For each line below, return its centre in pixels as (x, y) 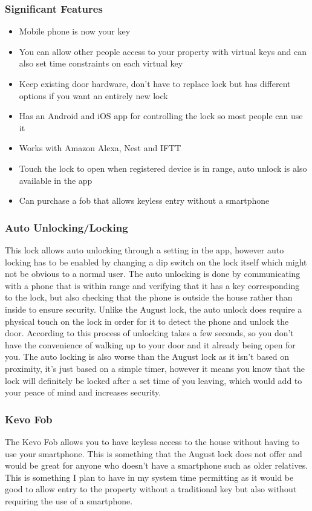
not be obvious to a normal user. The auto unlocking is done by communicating (153, 274)
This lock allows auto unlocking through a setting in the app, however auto (145, 249)
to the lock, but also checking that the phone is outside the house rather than (149, 297)
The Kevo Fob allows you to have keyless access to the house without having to (152, 441)
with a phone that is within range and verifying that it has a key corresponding (152, 285)
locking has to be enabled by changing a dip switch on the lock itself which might (156, 262)
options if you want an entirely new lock (93, 95)
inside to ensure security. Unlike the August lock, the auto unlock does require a (154, 309)
